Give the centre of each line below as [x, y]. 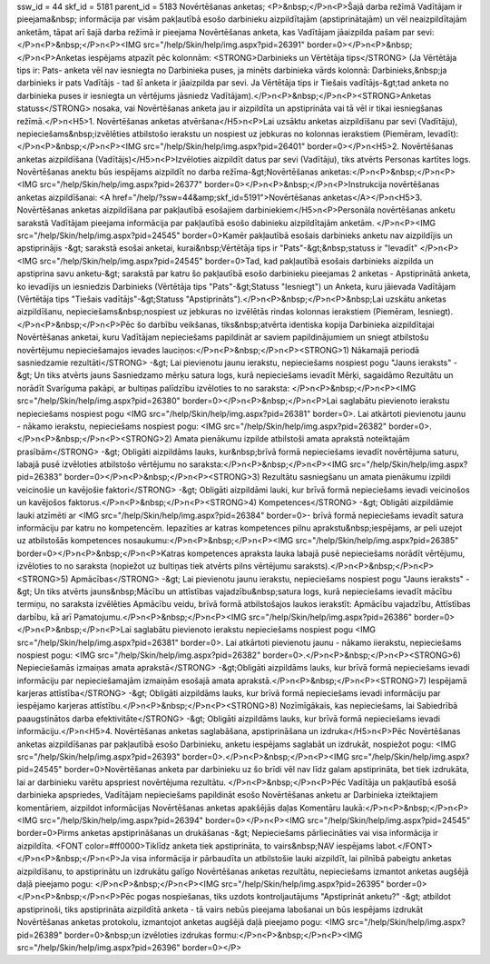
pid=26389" [39, 935]
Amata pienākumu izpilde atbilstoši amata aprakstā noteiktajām [292, 439]
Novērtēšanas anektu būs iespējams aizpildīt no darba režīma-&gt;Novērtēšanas [167, 172]
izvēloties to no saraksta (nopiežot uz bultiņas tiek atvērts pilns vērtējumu [154, 566]
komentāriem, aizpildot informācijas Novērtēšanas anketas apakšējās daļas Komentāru [179, 808]
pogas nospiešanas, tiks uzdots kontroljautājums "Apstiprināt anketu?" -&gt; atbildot [294, 897]
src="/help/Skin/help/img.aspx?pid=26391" [224, 45]
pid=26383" [39, 477]
